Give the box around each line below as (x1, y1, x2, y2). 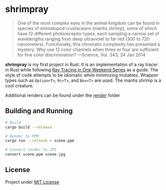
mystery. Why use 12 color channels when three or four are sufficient (17, 46, 159, 52)
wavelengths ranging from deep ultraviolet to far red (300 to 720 (17, 36, 150, 42)
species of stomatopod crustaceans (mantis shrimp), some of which (17, 25, 158, 31)
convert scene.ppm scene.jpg (5, 152, 66, 157)
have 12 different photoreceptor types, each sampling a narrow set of (17, 30, 160, 36)
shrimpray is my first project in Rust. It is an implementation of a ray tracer (5, 61, 158, 67)
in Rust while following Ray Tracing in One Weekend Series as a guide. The (5, 66, 159, 73)
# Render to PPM (5, 134, 39, 139)
